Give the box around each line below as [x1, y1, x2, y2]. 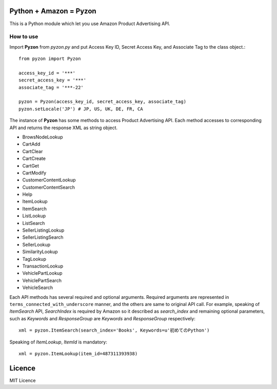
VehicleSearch [22, 284, 53, 291]
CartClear [22, 148, 43, 154]
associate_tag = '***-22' [18, 85, 84, 90]
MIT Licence [9, 377, 36, 383]
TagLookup [22, 256, 46, 262]
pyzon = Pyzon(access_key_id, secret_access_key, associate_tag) [18, 99, 187, 105]
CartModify [22, 170, 47, 176]
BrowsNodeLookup [22, 134, 64, 140]
